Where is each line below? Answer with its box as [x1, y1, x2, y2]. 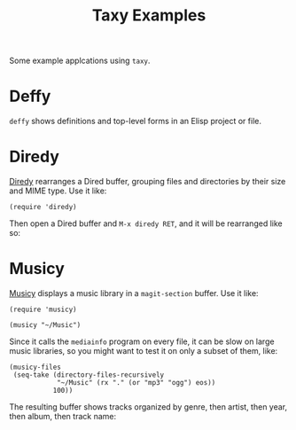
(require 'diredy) [9, 203, 77, 212]
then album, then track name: [9, 411, 117, 421]
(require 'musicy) [9, 305, 77, 314]
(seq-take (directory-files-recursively [12, 371, 165, 379]
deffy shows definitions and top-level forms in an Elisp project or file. [9, 116, 261, 127]
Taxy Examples [91, 5, 206, 26]
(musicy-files [9, 363, 62, 371]
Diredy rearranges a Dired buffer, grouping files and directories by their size [9, 176, 286, 187]
